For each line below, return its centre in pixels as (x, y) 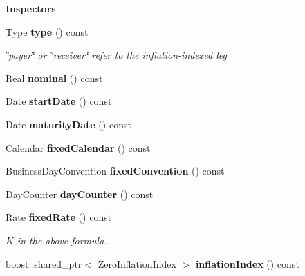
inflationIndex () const (247, 263)
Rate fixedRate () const (59, 217)
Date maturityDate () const (68, 124)
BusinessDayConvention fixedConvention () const (115, 171)
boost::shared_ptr (44, 263)
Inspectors (31, 8)
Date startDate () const (59, 101)
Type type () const (47, 31)
